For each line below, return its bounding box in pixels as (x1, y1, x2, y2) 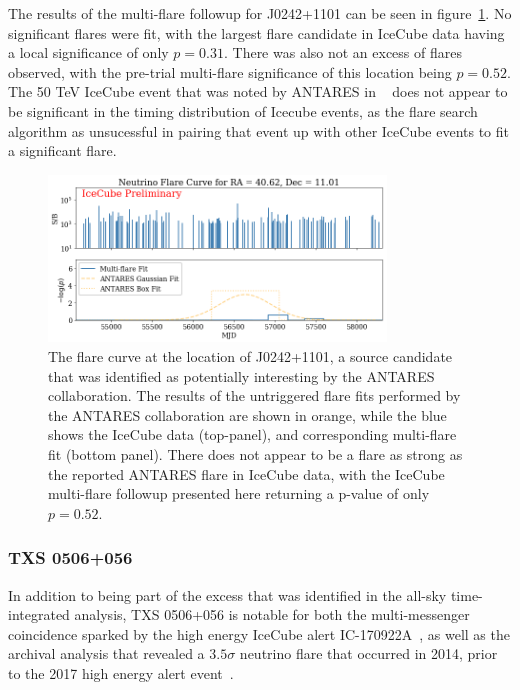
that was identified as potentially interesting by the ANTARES (48, 365, 435, 386)
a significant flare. (8, 140, 117, 161)
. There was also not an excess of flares (223, 42, 462, 63)
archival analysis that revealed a (8, 643, 205, 664)
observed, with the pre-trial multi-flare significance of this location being (8, 61, 452, 82)
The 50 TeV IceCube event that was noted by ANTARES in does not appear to (8, 81, 508, 102)
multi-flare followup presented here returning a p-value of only (48, 483, 430, 504)
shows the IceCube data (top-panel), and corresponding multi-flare (48, 424, 457, 445)
